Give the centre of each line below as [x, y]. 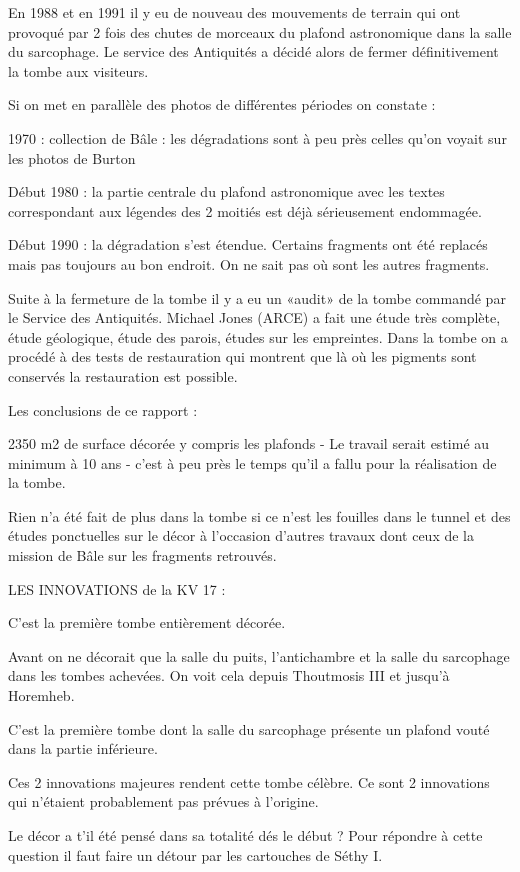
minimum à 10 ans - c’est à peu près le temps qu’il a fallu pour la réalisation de [252, 462]
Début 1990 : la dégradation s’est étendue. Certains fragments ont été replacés [248, 244]
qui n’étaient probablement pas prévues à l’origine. [163, 801]
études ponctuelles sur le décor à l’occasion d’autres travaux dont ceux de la [241, 535]
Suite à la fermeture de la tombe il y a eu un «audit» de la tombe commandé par [257, 297]
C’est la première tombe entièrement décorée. [147, 622]
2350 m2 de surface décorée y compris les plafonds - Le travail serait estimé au [249, 443]
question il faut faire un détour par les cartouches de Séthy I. [195, 854]
